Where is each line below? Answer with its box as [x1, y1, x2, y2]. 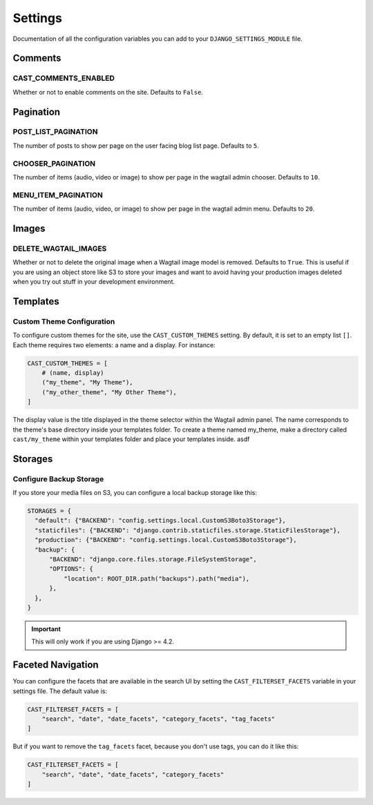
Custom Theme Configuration [12, 316, 115, 326]
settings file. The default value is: [12, 687, 107, 695]
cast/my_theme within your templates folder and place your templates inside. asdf [12, 435, 250, 443]
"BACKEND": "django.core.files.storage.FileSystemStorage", [49, 556, 257, 563]
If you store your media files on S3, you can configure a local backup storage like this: [12, 489, 258, 497]
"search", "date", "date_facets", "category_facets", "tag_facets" [41, 715, 276, 723]
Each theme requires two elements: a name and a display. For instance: [12, 340, 216, 349]
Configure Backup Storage [12, 474, 104, 483]
